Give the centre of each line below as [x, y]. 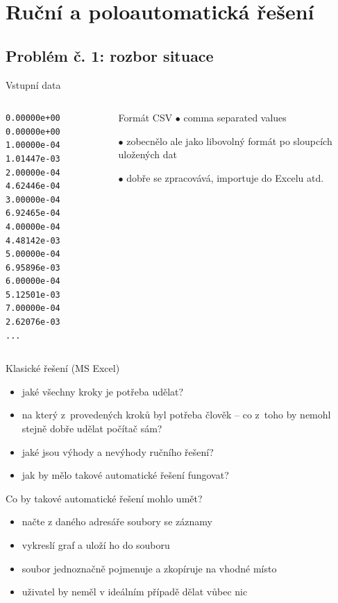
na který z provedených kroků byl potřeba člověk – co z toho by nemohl [176, 415]
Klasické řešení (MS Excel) [63, 368]
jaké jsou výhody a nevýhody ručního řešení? [118, 451]
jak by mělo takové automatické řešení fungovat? [125, 475]
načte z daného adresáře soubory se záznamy [117, 521]
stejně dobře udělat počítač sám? [92, 428]
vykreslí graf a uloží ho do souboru [96, 545]
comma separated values [235, 118]
